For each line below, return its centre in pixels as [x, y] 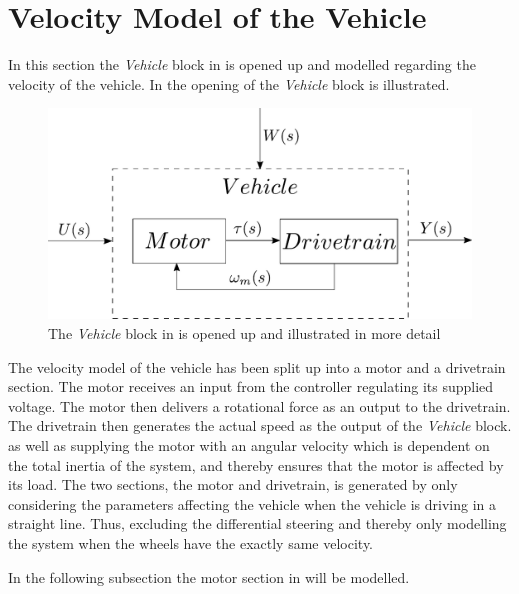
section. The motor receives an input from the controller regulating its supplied [251, 386]
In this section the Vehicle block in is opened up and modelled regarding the [242, 64]
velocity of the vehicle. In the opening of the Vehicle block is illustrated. [229, 83]
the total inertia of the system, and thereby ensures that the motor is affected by [256, 464]
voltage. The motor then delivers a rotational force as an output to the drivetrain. [259, 405]
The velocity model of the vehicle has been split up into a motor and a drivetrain [257, 366]
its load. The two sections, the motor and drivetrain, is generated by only [233, 484]
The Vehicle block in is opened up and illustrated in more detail [244, 333]
